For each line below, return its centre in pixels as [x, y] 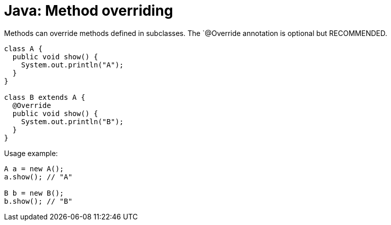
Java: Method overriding [89, 11]
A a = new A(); [34, 168]
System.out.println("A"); [72, 65]
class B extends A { [45, 97]
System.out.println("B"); [72, 121]
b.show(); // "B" [38, 201]
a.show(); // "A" [38, 177]
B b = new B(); [34, 193]
